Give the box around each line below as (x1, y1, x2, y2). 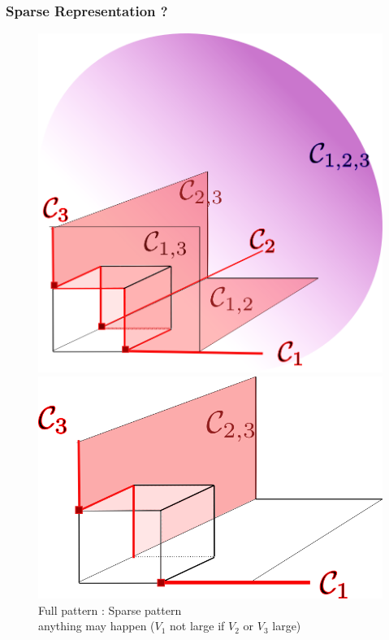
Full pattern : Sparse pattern (38, 601, 182, 618)
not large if (170, 617, 225, 634)
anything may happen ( (38, 617, 155, 634)
